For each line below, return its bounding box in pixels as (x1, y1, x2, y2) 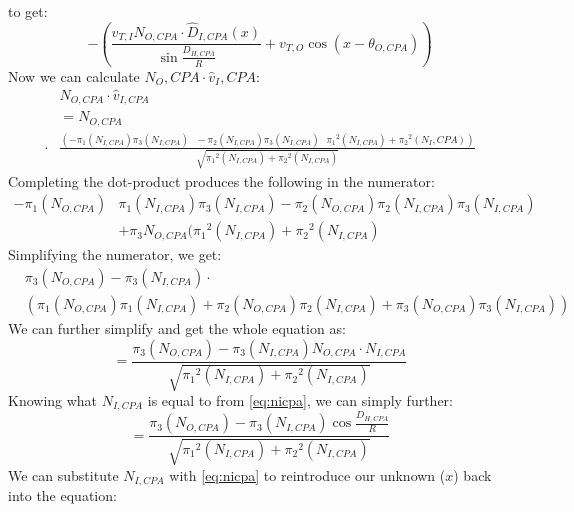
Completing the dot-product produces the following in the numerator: (8, 170, 435, 191)
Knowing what (8, 390, 98, 411)
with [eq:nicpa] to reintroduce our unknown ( (169, 464, 446, 485)
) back (453, 464, 492, 485)
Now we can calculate (8, 65, 140, 86)
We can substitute (8, 464, 119, 485)
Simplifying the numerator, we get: (8, 244, 222, 265)
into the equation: (8, 485, 117, 506)
